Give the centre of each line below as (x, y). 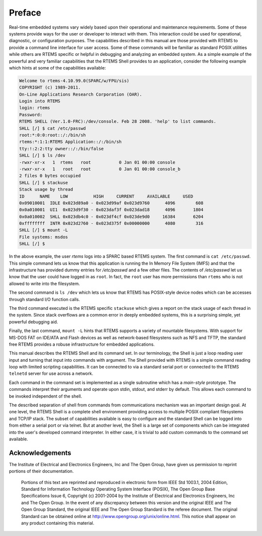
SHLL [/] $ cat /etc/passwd (52, 128)
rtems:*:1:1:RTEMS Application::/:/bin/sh (70, 142)
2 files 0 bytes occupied (50, 176)
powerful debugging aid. (33, 322)
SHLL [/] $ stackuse (43, 183)
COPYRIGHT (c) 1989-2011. (50, 88)
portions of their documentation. (41, 471)
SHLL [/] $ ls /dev (42, 156)
